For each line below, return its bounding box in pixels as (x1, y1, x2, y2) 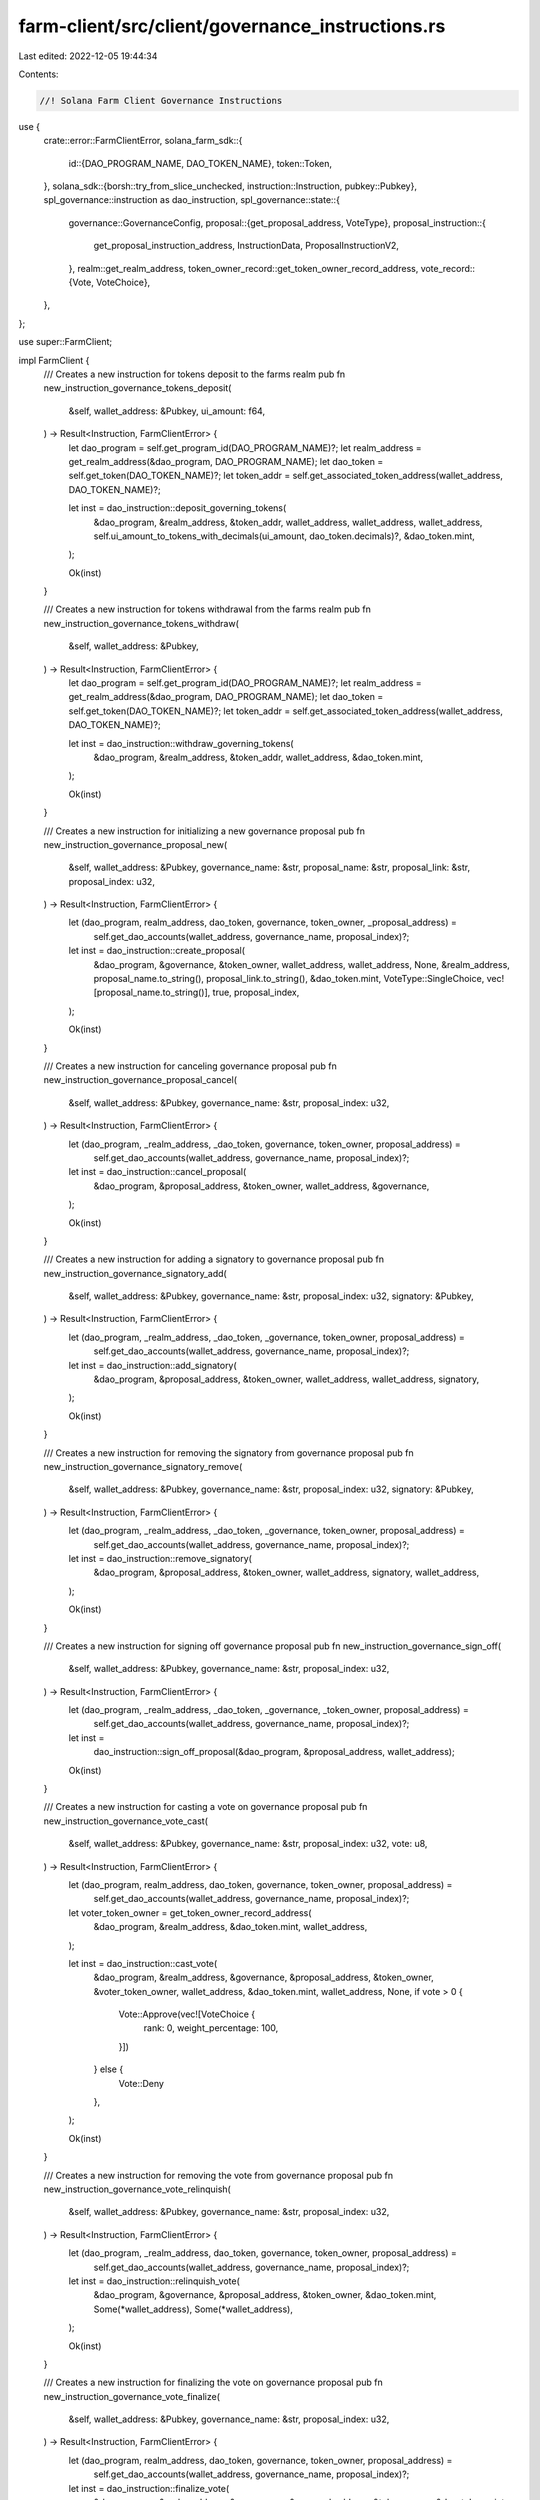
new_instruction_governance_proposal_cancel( (43, 1074, 237, 1086)
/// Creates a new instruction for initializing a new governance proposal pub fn (43, 825, 365, 837)
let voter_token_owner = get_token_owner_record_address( (68, 1906, 312, 1919)
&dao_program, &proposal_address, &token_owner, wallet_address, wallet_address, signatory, (93, 1373, 480, 1385)
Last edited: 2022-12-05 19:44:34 (18, 50, 158, 62)
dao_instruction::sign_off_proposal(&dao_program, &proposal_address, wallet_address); (93, 1746, 455, 1758)
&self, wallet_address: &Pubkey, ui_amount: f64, (68, 405, 265, 417)
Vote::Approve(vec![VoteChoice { (118, 2008, 256, 2020)
